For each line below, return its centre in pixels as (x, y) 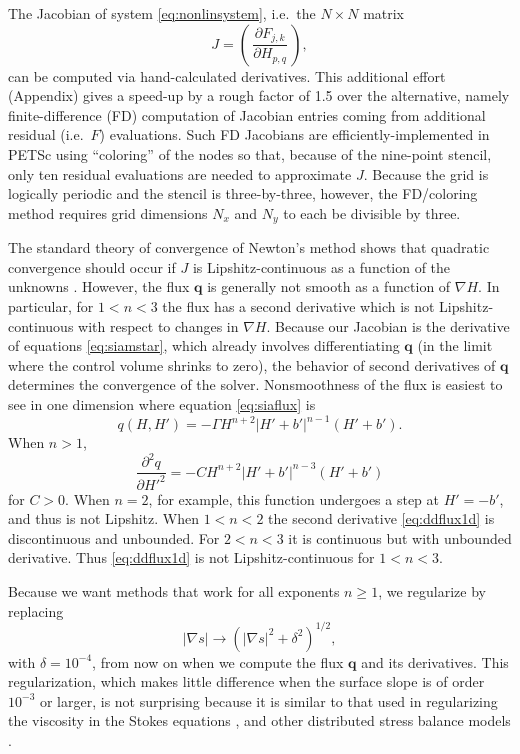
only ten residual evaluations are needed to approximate (180, 173)
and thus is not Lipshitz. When (104, 518)
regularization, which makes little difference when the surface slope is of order (246, 681)
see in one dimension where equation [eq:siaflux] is (162, 403)
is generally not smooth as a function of (329, 286)
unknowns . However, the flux (99, 286)
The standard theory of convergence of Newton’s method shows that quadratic (249, 247)
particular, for (51, 305)
